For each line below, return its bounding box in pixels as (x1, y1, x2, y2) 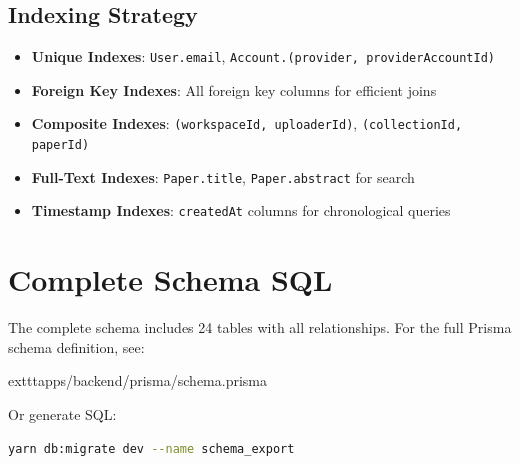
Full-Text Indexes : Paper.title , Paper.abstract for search (31, 166, 415, 187)
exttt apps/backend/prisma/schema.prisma (8, 370, 268, 391)
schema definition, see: (8, 336, 145, 357)
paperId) (31, 138, 90, 153)
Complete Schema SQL (8, 259, 333, 300)
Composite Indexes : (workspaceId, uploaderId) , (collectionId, (31, 113, 463, 134)
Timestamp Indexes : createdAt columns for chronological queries (31, 200, 451, 221)
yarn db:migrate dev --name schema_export (8, 441, 295, 456)
